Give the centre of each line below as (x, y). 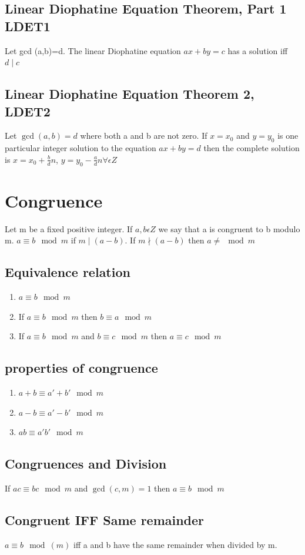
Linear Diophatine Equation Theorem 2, (130, 94)
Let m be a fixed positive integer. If (69, 228)
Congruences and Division (86, 464)
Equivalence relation (68, 272)
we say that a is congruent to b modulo (229, 228)
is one (288, 136)
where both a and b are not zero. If (144, 136)
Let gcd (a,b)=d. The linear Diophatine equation (93, 50)
